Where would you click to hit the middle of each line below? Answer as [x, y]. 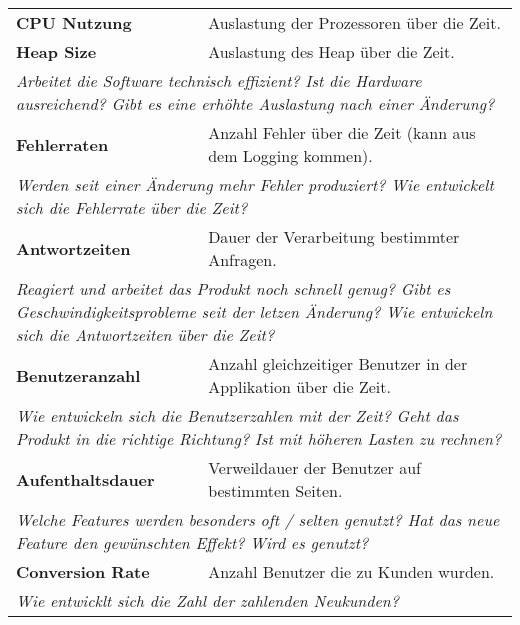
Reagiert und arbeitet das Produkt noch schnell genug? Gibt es [233, 288]
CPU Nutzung [74, 22]
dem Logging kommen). [290, 155]
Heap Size [56, 51]
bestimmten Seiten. [275, 490]
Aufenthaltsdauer [85, 479]
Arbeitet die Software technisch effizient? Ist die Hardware [219, 80]
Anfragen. [242, 259]
